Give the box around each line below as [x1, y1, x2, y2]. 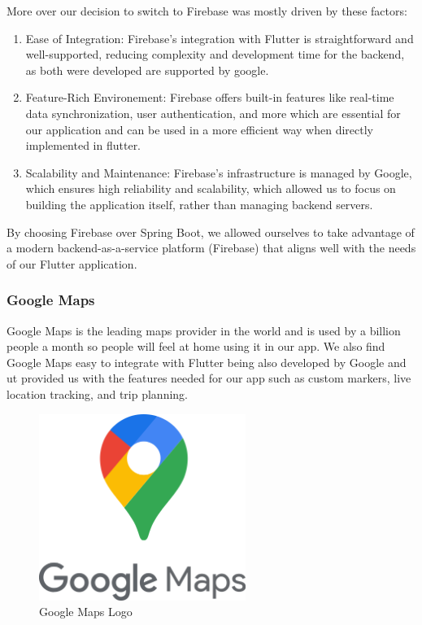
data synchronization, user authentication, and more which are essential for [25, 104, 401, 121]
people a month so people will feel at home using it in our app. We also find [7, 338, 385, 355]
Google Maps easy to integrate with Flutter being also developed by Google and [7, 353, 407, 370]
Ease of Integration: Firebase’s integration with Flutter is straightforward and [25, 29, 414, 46]
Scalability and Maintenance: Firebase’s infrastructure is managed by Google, [25, 164, 412, 181]
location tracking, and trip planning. [7, 385, 188, 402]
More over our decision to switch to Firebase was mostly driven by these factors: [7, 2, 407, 19]
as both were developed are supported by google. [25, 61, 269, 78]
